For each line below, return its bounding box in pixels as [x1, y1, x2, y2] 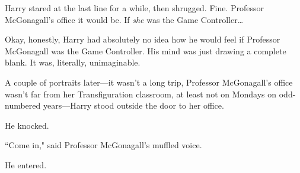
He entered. [5, 158, 47, 171]
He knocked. [5, 119, 49, 131]
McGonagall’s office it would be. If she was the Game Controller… [5, 13, 244, 25]
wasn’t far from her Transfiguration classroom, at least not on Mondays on [5, 87, 277, 100]
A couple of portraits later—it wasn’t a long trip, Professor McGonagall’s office [5, 76, 293, 88]
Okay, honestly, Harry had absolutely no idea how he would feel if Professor [5, 33, 280, 45]
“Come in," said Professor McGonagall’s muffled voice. [5, 139, 202, 151]
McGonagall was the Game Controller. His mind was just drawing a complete [5, 44, 286, 57]
